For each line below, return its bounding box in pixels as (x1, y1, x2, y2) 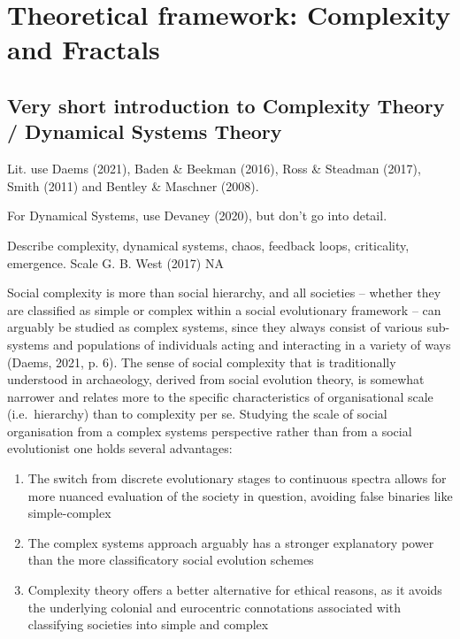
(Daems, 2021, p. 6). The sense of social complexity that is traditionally (7, 352, 396, 371)
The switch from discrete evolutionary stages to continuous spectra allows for (27, 469, 447, 488)
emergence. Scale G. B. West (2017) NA (7, 253, 224, 272)
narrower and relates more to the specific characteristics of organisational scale (7, 387, 433, 405)
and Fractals (7, 31, 160, 67)
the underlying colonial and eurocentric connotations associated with (27, 597, 401, 616)
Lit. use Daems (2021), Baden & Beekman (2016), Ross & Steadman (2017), (7, 159, 421, 178)
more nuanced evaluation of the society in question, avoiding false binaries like (27, 486, 453, 504)
